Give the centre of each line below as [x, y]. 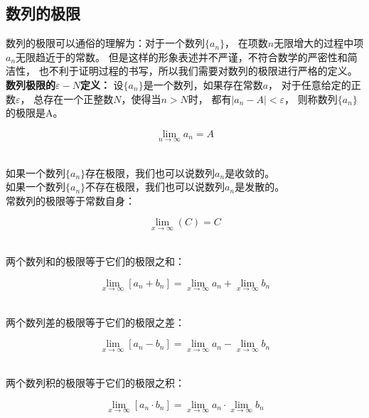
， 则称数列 [311, 98]
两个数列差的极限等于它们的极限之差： [95, 322]
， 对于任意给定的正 [315, 84]
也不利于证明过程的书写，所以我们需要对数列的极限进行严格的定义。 [198, 71]
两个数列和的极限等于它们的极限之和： [95, 261]
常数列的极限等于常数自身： [70, 200]
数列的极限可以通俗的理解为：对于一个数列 [105, 43]
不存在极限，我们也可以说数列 [155, 187]
